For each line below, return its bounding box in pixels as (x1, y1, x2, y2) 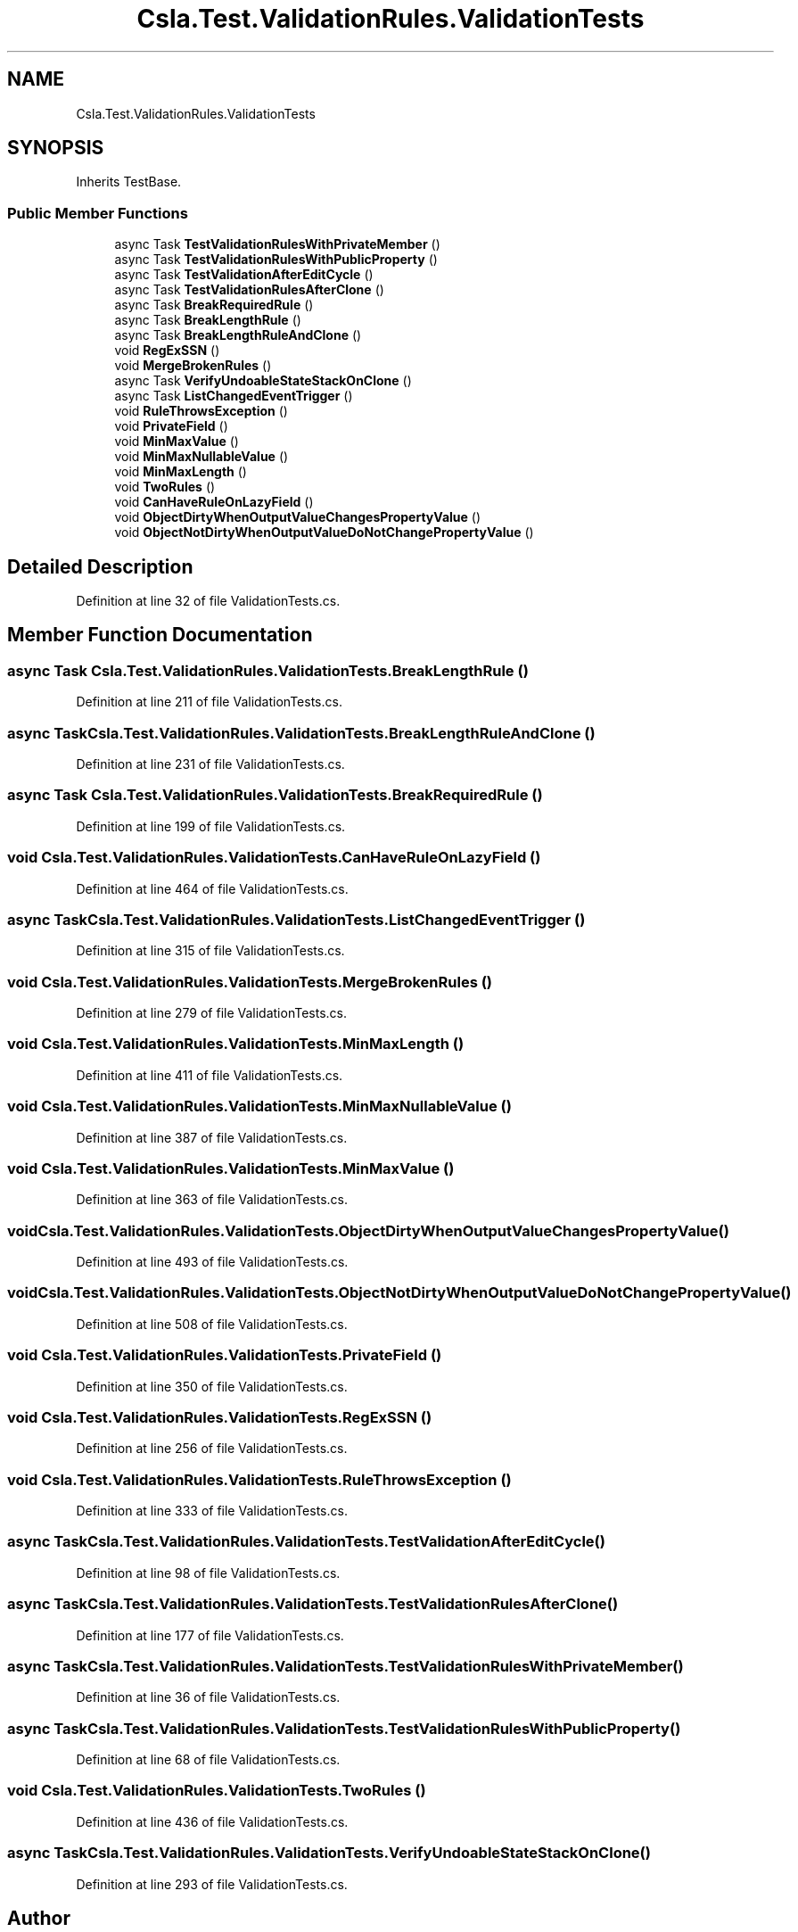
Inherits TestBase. (76, 174, 182, 190)
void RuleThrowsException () (114, 403, 288, 419)
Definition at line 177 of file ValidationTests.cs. (76, 1627, 344, 1643)
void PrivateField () (114, 418, 228, 434)
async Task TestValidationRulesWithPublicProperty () (114, 252, 438, 268)
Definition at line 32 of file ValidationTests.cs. (76, 593, 341, 609)
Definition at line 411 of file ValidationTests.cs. (76, 1067, 343, 1083)
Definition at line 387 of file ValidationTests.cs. (76, 1129, 348, 1145)
